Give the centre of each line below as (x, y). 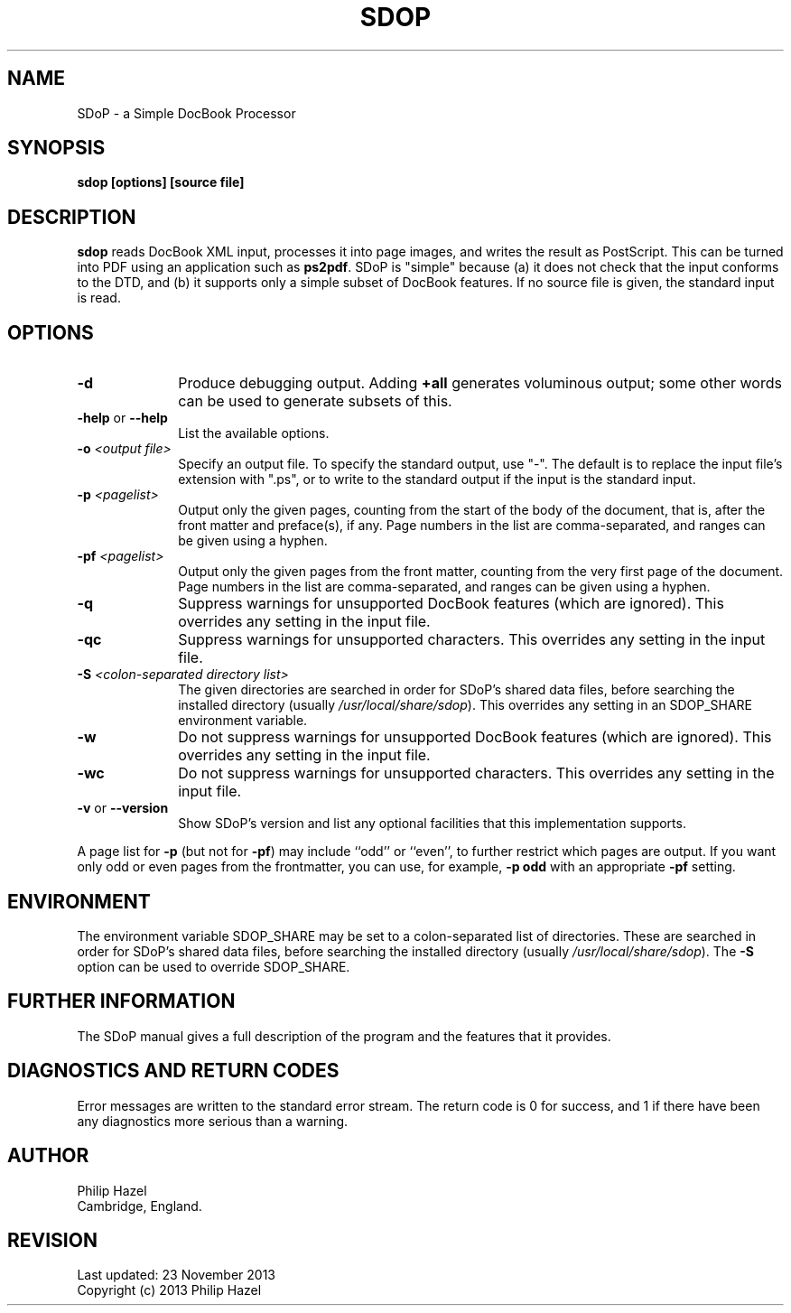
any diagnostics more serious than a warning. (213, 1121)
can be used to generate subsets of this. (315, 401)
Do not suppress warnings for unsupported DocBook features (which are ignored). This (475, 737)
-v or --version (123, 808)
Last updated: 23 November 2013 (176, 1275)
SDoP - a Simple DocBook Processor (186, 113)
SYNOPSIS (56, 148)
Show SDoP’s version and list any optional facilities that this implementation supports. (432, 824)
